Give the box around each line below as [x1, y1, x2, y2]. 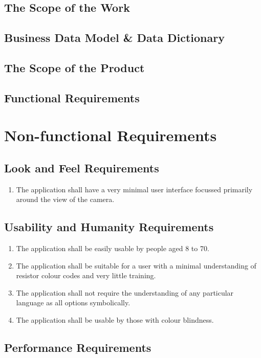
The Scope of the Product [4, 59, 145, 75]
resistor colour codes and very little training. [16, 270, 156, 281]
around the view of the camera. [16, 194, 115, 205]
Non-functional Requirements [4, 125, 217, 146]
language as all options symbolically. [16, 297, 130, 308]
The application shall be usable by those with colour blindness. [16, 315, 214, 325]
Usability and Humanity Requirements [4, 219, 214, 235]
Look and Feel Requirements [4, 160, 159, 175]
